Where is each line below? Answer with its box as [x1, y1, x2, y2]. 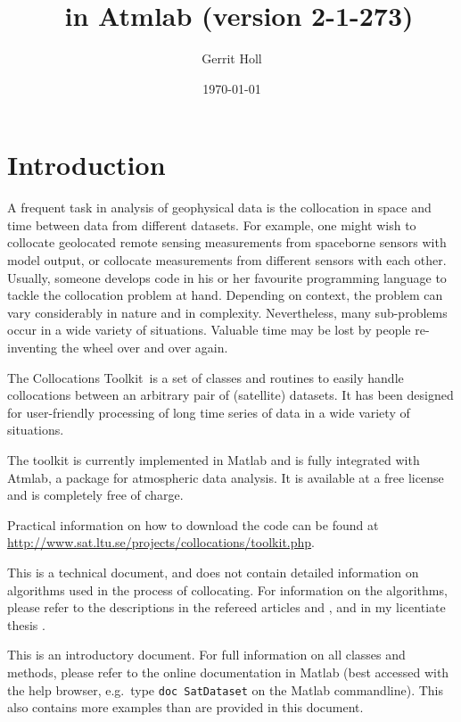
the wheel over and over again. [61, 338, 228, 356]
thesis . [7, 615, 45, 634]
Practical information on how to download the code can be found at [7, 515, 379, 534]
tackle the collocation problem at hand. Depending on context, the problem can [7, 286, 443, 304]
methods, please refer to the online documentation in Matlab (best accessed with [7, 662, 449, 681]
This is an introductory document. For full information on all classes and [7, 645, 406, 664]
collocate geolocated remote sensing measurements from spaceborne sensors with [7, 233, 447, 252]
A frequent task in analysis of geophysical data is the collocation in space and [7, 198, 432, 217]
